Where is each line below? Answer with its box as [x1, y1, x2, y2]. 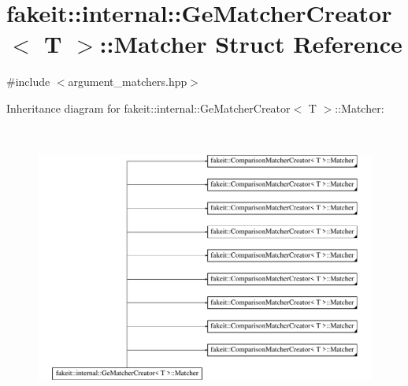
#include [6, 73, 50, 90]
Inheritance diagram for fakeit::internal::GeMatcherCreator [6, 99, 291, 116]
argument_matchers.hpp [68, 73, 187, 90]
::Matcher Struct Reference [99, 28, 402, 60]
